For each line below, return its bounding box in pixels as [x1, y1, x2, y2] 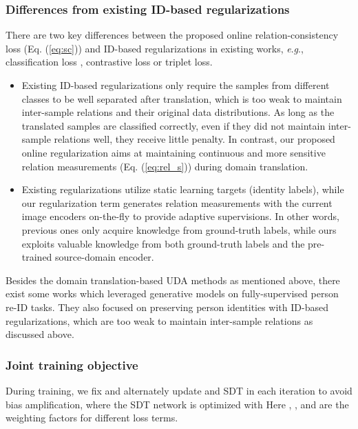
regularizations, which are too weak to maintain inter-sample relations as [6, 313, 313, 328]
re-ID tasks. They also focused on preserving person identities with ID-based [6, 299, 328, 314]
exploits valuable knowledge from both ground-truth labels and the [21, 236, 305, 250]
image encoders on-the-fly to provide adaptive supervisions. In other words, [21, 209, 339, 223]
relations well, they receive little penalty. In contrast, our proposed [54, 132, 335, 146]
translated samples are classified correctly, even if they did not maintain [21, 118, 326, 132]
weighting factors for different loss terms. [6, 410, 178, 425]
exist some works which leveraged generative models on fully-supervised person [6, 286, 339, 301]
